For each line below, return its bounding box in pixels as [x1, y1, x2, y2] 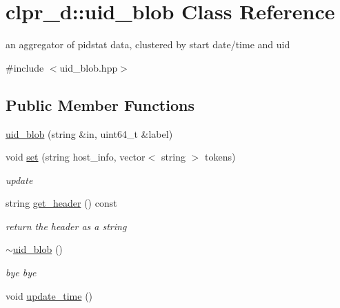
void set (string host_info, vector [6, 150, 146, 164]
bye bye [6, 265, 37, 280]
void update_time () [6, 288, 93, 302]
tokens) [204, 150, 236, 164]
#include [6, 60, 44, 74]
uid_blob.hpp [59, 60, 118, 74]
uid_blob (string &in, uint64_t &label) [6, 126, 173, 141]
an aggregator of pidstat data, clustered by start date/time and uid [6, 37, 290, 52]
